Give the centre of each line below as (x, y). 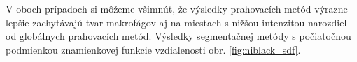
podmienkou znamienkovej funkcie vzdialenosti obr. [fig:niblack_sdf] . (153, 49)
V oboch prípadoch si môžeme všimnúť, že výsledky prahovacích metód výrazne (177, 8)
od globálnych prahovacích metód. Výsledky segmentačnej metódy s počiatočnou (178, 36)
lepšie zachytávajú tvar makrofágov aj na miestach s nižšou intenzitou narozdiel (176, 22)
